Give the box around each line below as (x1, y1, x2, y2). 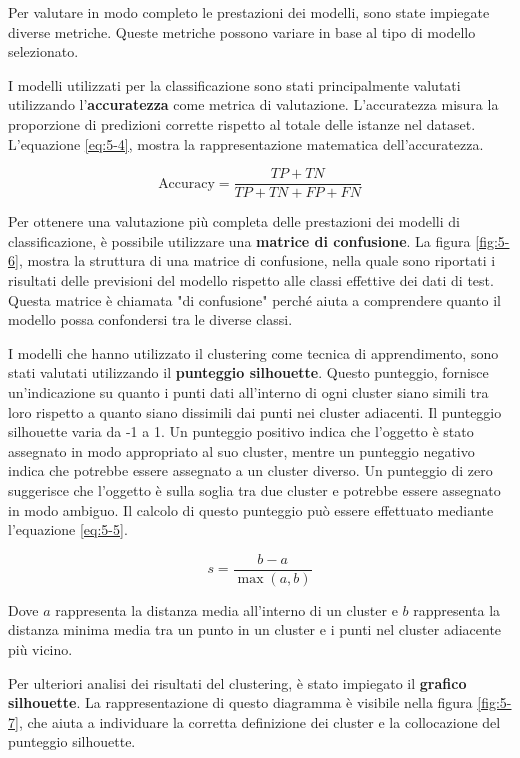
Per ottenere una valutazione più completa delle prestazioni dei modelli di (8, 211, 460, 232)
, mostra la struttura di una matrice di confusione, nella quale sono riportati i (18, 250, 496, 271)
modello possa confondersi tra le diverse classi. (8, 309, 293, 330)
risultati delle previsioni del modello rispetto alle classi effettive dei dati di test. (8, 270, 494, 290)
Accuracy (158, 176, 215, 191)
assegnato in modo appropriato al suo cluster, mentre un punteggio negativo (8, 440, 475, 461)
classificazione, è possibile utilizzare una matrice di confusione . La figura (8, 230, 471, 251)
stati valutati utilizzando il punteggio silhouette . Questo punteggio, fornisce (8, 362, 489, 383)
